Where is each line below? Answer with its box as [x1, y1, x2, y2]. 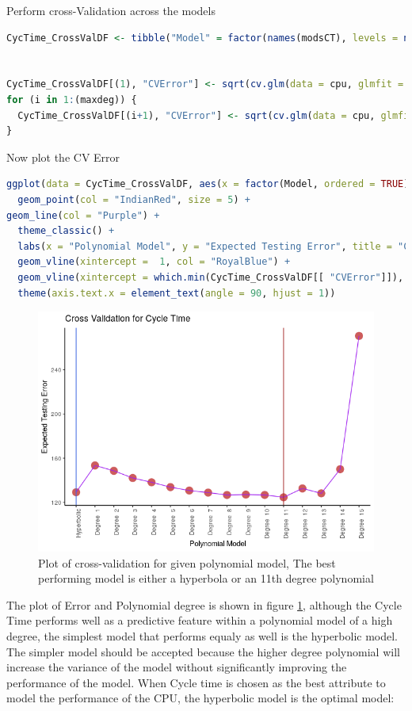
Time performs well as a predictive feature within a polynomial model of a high [6, 612, 393, 629]
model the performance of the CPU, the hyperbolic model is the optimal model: [6, 690, 395, 706]
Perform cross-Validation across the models [6, 2, 216, 18]
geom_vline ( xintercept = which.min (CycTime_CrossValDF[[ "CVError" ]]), [17, 271, 404, 283]
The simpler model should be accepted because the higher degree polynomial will [6, 643, 400, 659]
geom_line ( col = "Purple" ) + [6, 209, 160, 221]
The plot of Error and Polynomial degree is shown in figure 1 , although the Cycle [6, 596, 402, 613]
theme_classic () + [17, 225, 115, 237]
